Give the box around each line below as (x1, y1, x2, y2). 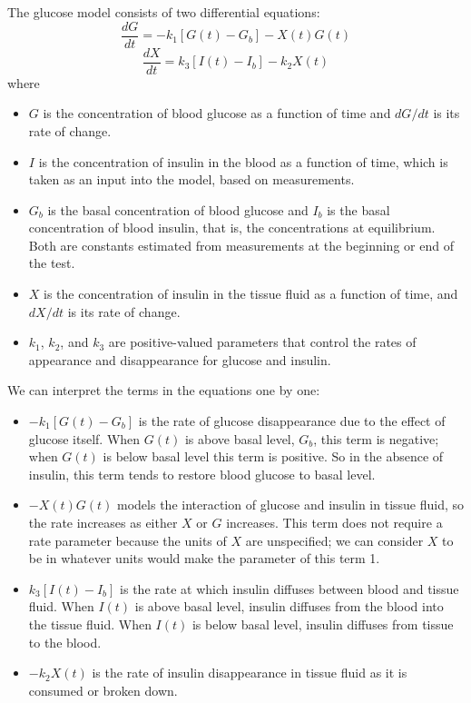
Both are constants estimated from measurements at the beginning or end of (28, 235, 454, 254)
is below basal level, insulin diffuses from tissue (191, 614, 454, 633)
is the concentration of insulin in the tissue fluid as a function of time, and (44, 284, 458, 303)
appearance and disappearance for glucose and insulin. (28, 350, 331, 369)
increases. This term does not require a (226, 513, 443, 531)
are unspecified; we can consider (245, 530, 424, 550)
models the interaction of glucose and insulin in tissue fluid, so (117, 495, 465, 514)
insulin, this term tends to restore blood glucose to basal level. (28, 464, 376, 483)
